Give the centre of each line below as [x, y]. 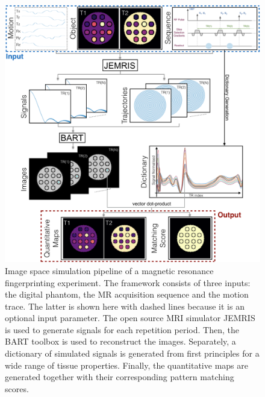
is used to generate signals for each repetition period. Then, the [122, 329]
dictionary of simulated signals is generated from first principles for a [132, 353]
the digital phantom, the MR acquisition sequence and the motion [127, 294]
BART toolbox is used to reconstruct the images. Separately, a [120, 341]
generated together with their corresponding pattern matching [120, 377]
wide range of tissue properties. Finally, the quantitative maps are [126, 365]
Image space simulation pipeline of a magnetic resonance [109, 270]
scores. [17, 388]
